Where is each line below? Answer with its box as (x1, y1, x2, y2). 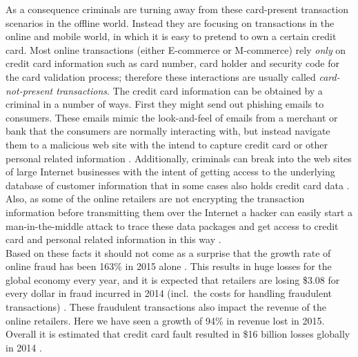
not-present (6, 83, 53, 97)
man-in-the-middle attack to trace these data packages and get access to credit (6, 218, 339, 233)
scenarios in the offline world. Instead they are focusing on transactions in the (6, 15, 335, 30)
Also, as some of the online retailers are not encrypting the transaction (6, 191, 305, 206)
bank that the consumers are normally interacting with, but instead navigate (6, 124, 330, 138)
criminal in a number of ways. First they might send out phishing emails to (6, 97, 324, 111)
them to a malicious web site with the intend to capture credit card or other (6, 137, 328, 151)
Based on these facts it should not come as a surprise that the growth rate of (6, 245, 331, 260)
